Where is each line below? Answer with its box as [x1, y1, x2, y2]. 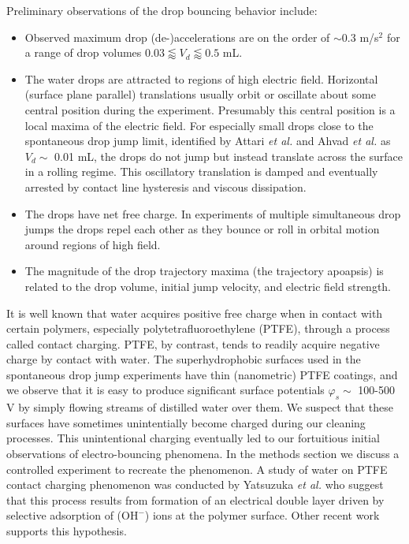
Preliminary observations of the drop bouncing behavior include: [6, 2, 318, 18]
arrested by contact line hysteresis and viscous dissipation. [24, 178, 307, 195]
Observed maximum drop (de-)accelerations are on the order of [24, 28, 330, 45]
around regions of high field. [24, 236, 161, 252]
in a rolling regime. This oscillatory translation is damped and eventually [24, 163, 378, 180]
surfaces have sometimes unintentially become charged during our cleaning [6, 414, 366, 430]
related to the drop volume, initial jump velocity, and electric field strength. [24, 278, 392, 294]
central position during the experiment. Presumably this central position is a [24, 101, 396, 117]
